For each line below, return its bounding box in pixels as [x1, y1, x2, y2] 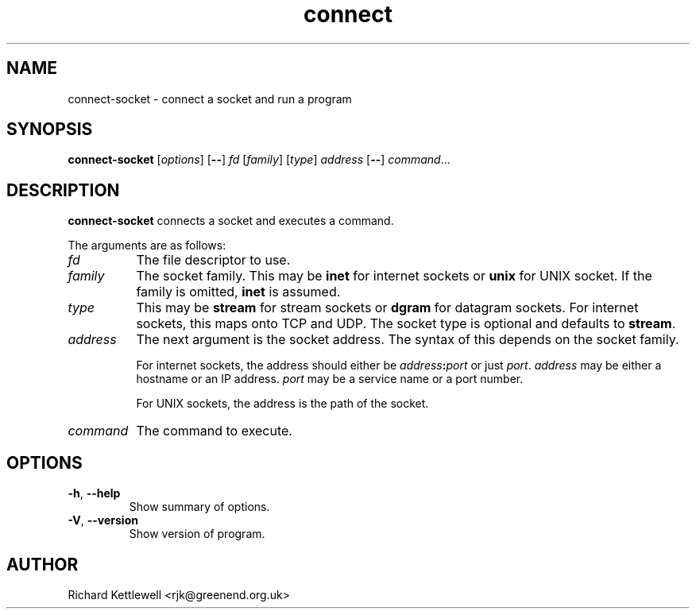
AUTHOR [6, 554, 79, 574]
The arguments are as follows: [68, 238, 226, 253]
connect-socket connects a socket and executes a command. [68, 214, 394, 228]
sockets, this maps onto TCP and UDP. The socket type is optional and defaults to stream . [136, 315, 676, 332]
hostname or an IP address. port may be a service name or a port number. [136, 372, 524, 386]
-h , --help [68, 486, 121, 501]
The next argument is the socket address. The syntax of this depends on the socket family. [136, 331, 679, 348]
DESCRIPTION [6, 180, 120, 200]
